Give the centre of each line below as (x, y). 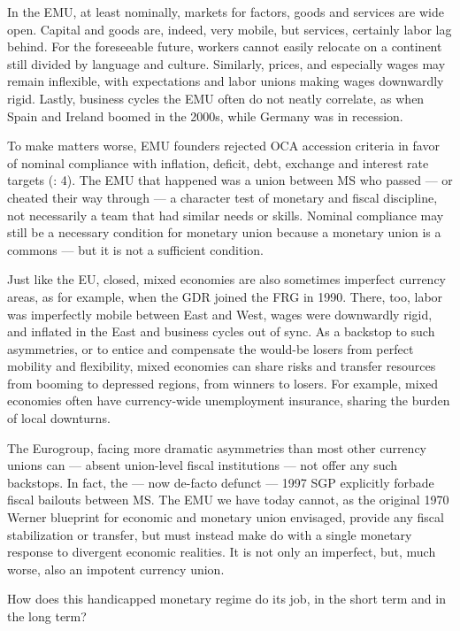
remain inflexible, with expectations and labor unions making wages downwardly (226, 81)
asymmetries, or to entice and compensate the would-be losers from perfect (211, 348)
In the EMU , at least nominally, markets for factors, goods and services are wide (226, 12)
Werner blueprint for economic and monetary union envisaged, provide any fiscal (226, 517)
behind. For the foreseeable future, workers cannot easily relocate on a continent (225, 46)
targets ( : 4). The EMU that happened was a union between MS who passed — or (230, 180)
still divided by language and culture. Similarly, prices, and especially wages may (226, 63)
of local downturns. (59, 418)
